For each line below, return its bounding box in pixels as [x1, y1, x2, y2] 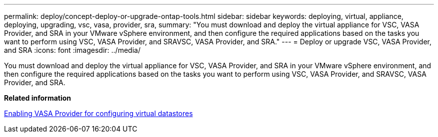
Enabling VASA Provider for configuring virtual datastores [4, 109, 193, 118]
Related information [4, 94, 71, 102]
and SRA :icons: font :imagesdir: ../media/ [4, 46, 140, 54]
